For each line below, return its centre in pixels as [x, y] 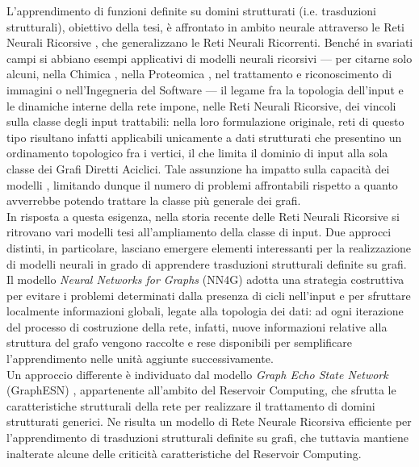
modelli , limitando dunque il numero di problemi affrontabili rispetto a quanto [202, 184]
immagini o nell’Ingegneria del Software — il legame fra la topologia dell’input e [205, 89]
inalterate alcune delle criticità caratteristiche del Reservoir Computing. [184, 453]
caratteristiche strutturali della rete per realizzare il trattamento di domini [191, 405]
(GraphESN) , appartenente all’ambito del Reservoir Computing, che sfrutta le [201, 390]
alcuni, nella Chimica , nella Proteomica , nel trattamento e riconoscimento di [199, 74]
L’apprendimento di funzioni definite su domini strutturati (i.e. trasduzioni [192, 10]
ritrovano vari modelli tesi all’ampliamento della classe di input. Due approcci [199, 232]
